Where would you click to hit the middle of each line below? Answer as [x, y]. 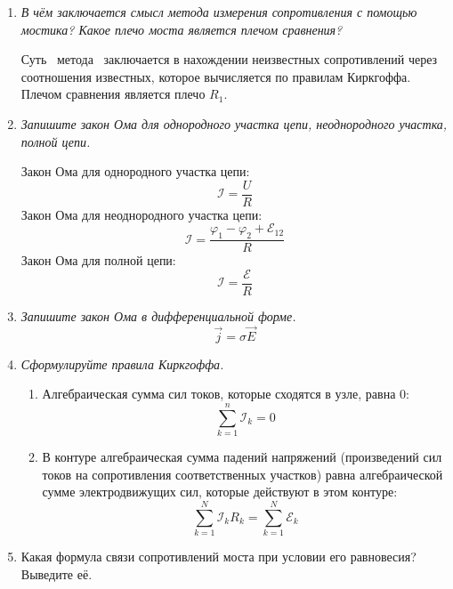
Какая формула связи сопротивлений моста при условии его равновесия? [218, 556]
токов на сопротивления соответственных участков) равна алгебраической [243, 474]
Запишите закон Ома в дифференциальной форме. [158, 315]
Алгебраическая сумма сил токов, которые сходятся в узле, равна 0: [226, 394]
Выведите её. [57, 573]
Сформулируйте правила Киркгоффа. [122, 363]
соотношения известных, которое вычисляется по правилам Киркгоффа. [216, 76]
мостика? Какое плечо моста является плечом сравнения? [182, 29]
